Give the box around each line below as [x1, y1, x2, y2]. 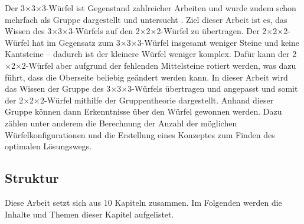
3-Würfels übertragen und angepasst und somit [128, 82, 298, 95]
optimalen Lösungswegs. [5, 140, 92, 152]
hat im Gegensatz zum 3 [32, 36, 120, 48]
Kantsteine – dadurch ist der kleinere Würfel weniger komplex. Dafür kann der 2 [5, 48, 297, 60]
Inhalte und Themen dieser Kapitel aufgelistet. [5, 208, 174, 220]
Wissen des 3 [5, 25, 52, 37]
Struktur [5, 169, 59, 187]
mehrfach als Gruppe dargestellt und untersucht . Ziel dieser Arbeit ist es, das [5, 13, 287, 25]
